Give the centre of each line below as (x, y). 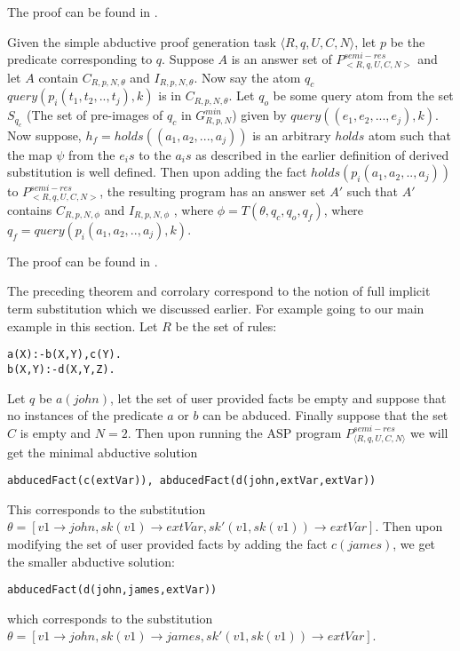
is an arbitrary (292, 135)
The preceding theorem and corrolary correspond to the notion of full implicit (219, 291)
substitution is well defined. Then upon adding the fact (157, 172)
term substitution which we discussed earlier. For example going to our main (216, 309)
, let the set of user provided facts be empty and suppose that (278, 397)
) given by (259, 115)
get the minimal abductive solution (103, 452)
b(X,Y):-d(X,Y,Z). (61, 369)
